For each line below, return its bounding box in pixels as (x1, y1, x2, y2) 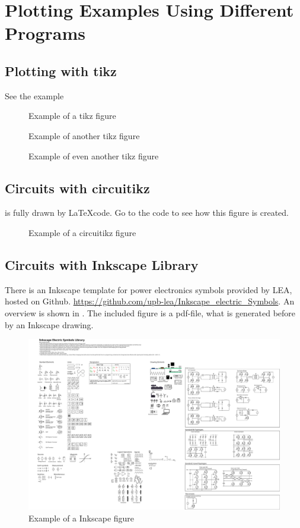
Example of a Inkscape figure (28, 512, 135, 524)
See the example (5, 89, 64, 102)
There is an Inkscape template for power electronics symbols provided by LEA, (5, 283, 292, 296)
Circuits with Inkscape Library (5, 255, 199, 274)
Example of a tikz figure (28, 109, 116, 122)
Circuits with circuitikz (5, 178, 150, 197)
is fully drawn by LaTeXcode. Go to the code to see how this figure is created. (5, 206, 289, 219)
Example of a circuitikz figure (28, 226, 136, 238)
